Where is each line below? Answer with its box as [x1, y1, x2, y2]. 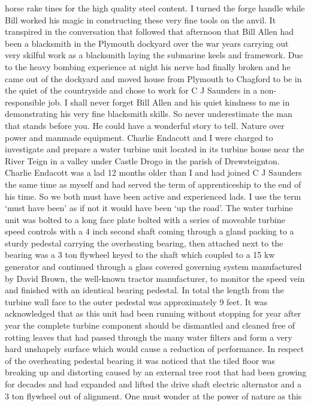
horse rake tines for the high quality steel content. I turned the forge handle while [5, 2, 305, 14]
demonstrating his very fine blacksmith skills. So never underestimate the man [5, 107, 292, 120]
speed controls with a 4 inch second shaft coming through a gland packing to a [5, 225, 294, 237]
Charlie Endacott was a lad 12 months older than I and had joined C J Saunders [5, 166, 302, 179]
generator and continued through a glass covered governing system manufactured [5, 260, 302, 273]
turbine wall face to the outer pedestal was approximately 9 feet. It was [5, 295, 268, 308]
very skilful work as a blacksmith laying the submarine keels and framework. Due [5, 49, 303, 61]
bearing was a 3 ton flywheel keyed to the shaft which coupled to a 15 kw [5, 248, 275, 261]
